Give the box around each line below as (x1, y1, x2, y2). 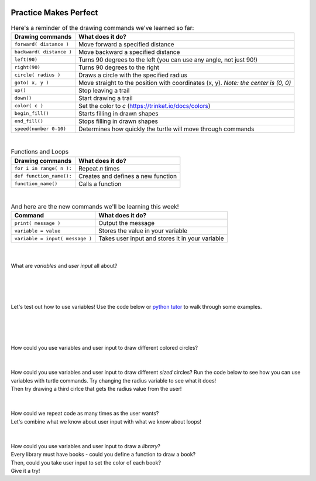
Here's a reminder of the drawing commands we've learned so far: (11, 23, 194, 32)
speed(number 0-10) (14, 126, 67, 132)
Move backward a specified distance (78, 47, 180, 56)
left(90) (14, 56, 38, 63)
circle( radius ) (14, 72, 61, 79)
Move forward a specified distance (78, 40, 175, 48)
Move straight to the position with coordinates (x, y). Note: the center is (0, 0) (78, 79, 291, 87)
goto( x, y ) (14, 80, 49, 86)
